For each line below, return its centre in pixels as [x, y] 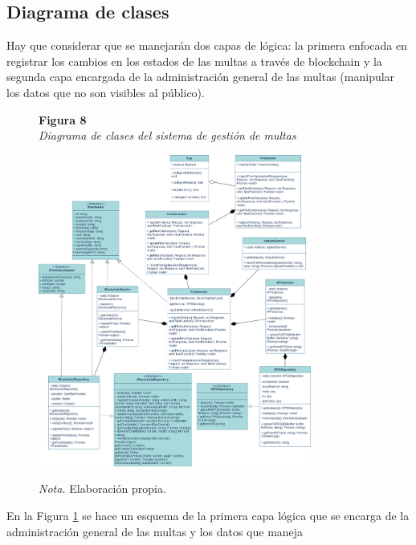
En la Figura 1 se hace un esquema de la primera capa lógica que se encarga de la [208, 516]
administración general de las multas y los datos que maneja [155, 531]
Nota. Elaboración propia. [102, 488]
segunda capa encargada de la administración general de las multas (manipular [201, 77]
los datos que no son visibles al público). [106, 92]
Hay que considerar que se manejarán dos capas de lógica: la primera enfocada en [207, 45]
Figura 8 [63, 119]
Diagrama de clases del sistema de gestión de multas [167, 135]
